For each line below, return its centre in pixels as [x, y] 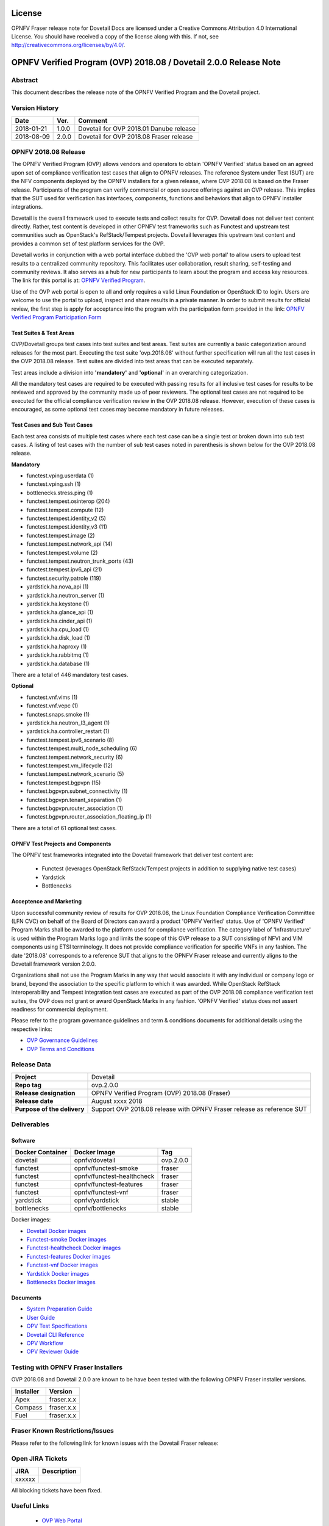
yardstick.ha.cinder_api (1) [59, 621]
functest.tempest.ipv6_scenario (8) [70, 740]
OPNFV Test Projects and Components [61, 844]
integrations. [27, 207]
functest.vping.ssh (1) [54, 484]
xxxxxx [25, 1479]
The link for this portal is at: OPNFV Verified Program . [78, 280]
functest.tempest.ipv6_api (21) [65, 570]
